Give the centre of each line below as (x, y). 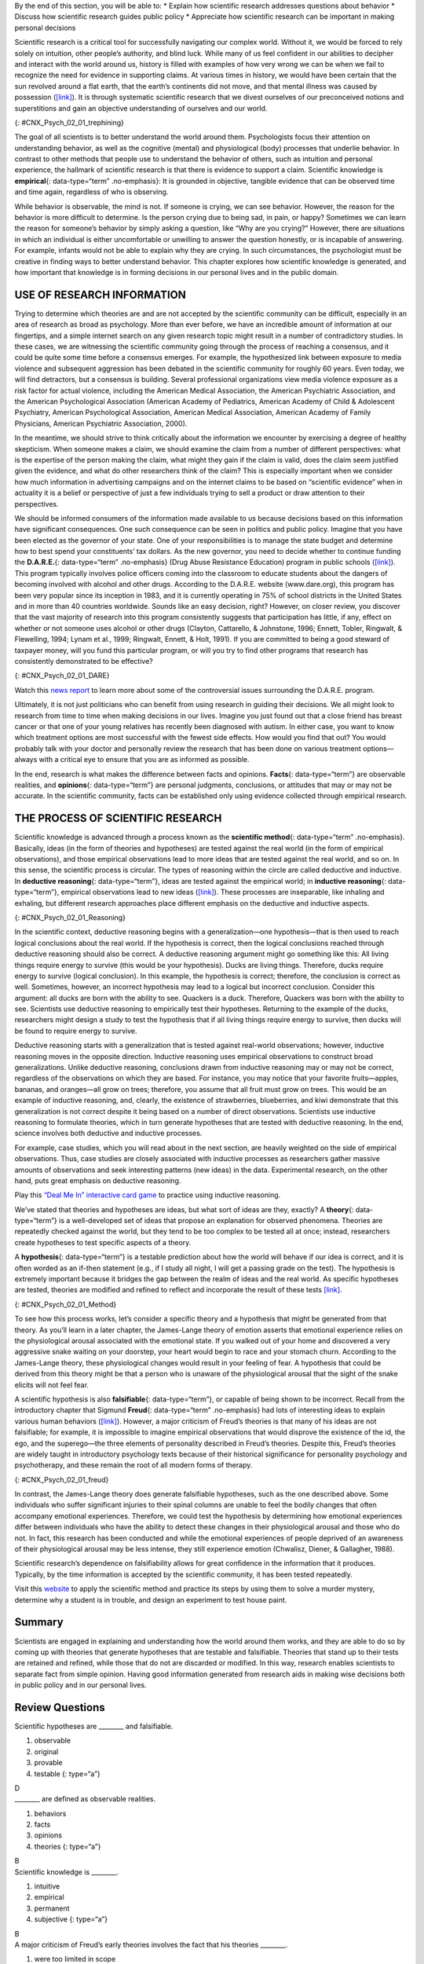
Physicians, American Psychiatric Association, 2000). (101, 423)
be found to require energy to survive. (76, 1031)
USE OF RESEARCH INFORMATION (100, 295)
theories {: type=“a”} (68, 1846)
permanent (52, 1908)
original (46, 1751)
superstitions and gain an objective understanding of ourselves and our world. (141, 108)
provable (48, 1763)
